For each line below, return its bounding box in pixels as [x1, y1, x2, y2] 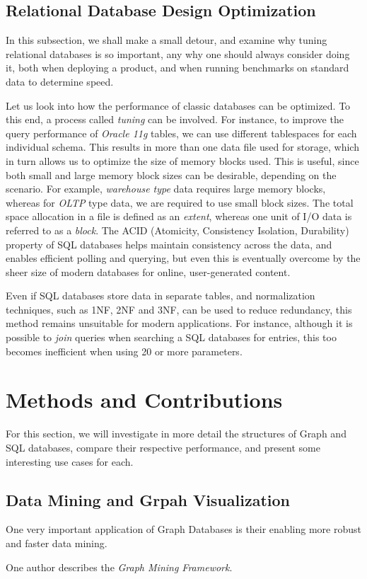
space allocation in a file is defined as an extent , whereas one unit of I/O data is [6, 209, 352, 224]
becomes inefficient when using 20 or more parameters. [6, 343, 243, 358]
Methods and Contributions [6, 385, 283, 414]
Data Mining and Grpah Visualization [6, 488, 290, 510]
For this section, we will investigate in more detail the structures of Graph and [6, 426, 346, 441]
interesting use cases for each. [6, 454, 134, 469]
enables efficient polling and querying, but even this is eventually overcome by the [6, 251, 361, 265]
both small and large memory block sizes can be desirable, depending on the [6, 167, 337, 182]
